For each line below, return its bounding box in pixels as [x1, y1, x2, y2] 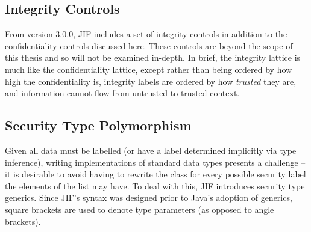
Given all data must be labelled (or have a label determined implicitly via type [5, 144, 297, 156]
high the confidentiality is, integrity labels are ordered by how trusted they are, [5, 75, 297, 87]
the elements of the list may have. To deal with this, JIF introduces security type [5, 179, 305, 192]
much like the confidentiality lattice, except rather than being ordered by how [5, 63, 292, 75]
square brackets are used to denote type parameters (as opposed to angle [5, 203, 274, 215]
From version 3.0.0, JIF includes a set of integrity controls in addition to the [5, 28, 287, 40]
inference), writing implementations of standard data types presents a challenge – [5, 156, 306, 168]
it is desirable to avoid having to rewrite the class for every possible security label [5, 168, 306, 180]
